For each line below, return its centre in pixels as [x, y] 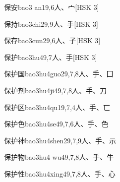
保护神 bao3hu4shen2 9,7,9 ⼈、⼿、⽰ [60, 140]
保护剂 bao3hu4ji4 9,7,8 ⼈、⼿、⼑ [55, 90]
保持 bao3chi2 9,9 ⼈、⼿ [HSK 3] [51, 24]
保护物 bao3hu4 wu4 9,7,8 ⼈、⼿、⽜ [59, 157]
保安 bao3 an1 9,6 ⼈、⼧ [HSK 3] [52, 7]
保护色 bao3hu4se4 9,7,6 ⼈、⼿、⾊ [56, 124]
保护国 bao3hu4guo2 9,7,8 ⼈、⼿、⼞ [59, 74]
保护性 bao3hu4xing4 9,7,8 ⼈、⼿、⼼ [60, 173]
